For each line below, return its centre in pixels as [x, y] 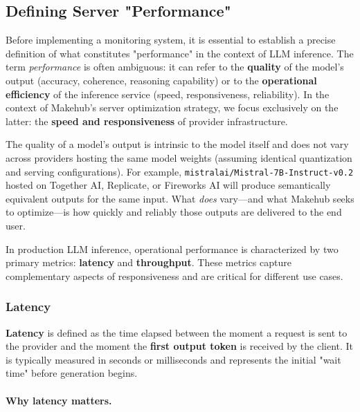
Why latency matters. [59, 400]
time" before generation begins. [72, 373]
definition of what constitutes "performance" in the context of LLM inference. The [180, 53]
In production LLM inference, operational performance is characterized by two [172, 249]
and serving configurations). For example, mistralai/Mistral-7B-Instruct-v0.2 [180, 171]
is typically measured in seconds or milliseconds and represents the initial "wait [173, 359]
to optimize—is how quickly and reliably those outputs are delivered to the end [174, 212]
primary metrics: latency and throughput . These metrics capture [148, 262]
